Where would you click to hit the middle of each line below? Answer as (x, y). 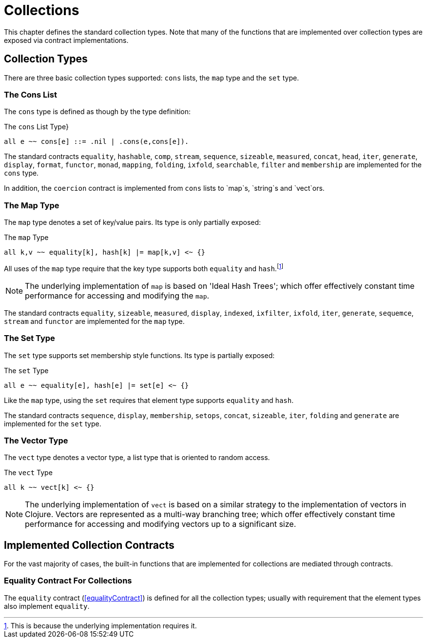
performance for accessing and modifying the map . (117, 295)
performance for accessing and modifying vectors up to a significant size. (161, 524)
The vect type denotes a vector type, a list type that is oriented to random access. (137, 458)
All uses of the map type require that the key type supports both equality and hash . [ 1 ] (144, 268)
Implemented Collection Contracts (89, 545)
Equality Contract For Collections (68, 581)
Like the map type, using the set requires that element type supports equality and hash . (149, 400)
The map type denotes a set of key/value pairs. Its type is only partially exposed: (133, 222)
